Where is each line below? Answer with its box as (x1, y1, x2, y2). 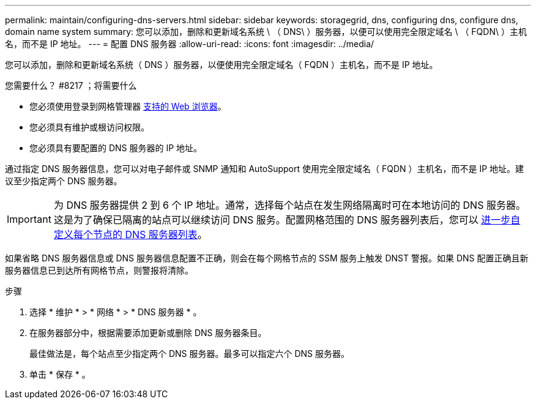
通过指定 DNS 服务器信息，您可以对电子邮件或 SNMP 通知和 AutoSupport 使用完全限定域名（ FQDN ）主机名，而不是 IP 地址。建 (5, 163, 524, 174)
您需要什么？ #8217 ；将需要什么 (5, 80, 137, 91)
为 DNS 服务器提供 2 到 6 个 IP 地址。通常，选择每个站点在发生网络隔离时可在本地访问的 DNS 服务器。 (53, 199, 526, 211)
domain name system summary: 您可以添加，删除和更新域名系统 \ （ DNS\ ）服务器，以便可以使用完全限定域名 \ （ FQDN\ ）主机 (5, 26, 527, 37)
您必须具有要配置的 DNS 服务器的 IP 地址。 (29, 143, 203, 153)
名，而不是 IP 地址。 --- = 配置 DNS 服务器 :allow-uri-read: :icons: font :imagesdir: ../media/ (5, 39, 374, 49)
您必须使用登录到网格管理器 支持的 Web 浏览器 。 (29, 101, 226, 111)
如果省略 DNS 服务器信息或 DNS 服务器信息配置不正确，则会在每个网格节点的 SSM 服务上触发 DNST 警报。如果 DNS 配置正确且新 (5, 253, 529, 263)
